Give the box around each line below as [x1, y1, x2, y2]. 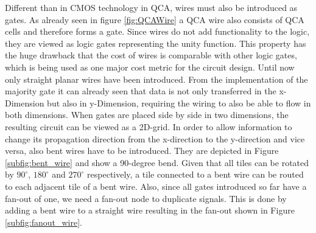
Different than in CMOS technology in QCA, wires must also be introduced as [5, 1, 298, 13]
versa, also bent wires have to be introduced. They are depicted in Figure [5, 144, 279, 157]
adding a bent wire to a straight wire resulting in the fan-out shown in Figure [5, 204, 295, 217]
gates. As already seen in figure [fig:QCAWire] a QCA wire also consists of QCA [5, 13, 304, 26]
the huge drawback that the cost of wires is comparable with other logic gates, [5, 49, 297, 61]
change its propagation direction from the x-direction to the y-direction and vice [5, 132, 305, 145]
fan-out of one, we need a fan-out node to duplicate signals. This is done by [5, 192, 287, 204]
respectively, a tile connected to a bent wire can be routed [87, 168, 304, 181]
